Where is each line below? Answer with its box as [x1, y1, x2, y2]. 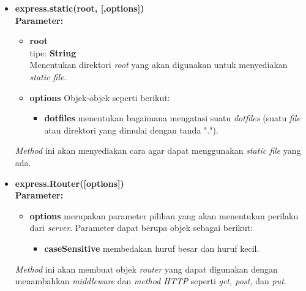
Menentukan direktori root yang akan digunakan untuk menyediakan [29, 58, 288, 71]
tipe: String [29, 46, 76, 59]
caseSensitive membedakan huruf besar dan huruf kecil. [44, 241, 259, 254]
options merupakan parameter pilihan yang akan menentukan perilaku [29, 209, 299, 222]
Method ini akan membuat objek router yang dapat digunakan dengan [15, 262, 278, 275]
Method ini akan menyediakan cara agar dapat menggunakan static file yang [15, 144, 301, 157]
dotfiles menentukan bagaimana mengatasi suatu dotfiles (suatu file [44, 111, 300, 124]
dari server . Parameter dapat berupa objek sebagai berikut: [29, 221, 253, 234]
